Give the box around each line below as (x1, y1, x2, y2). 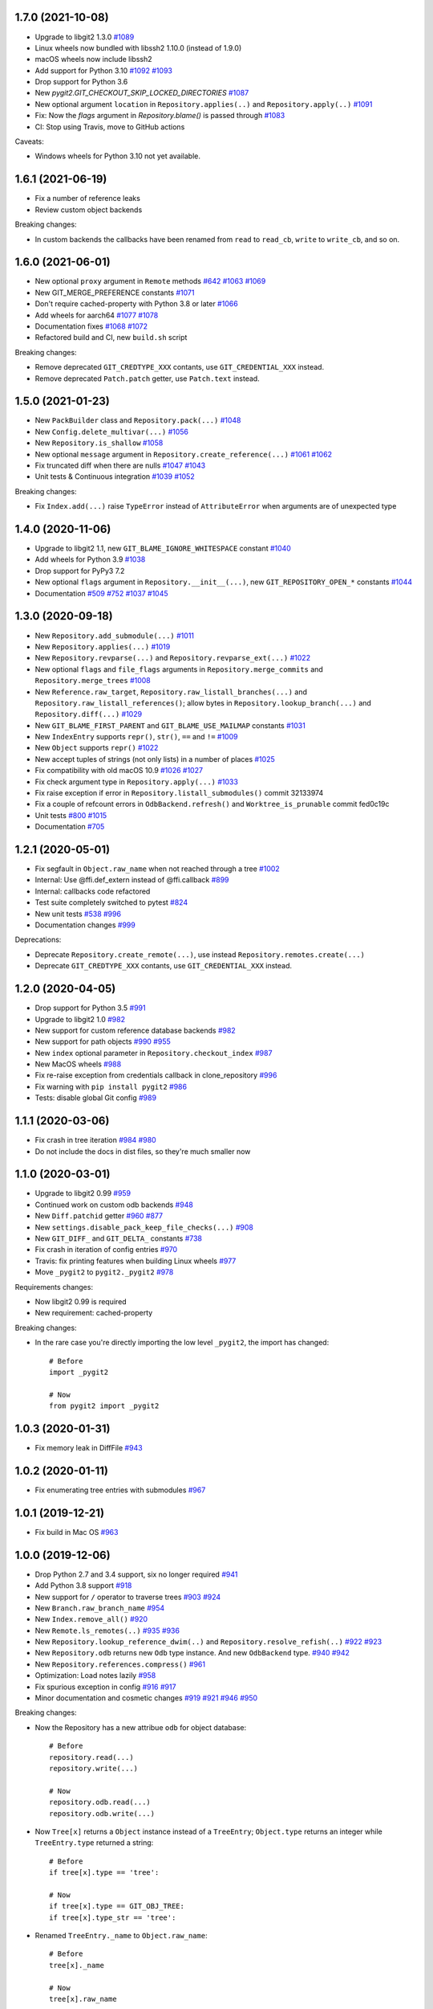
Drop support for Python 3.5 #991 (34, 1003, 146, 1013)
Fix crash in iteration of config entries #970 (34, 1245, 178, 1254)
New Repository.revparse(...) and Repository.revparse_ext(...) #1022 (34, 653, 311, 663)
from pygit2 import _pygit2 (49, 1401, 160, 1410)
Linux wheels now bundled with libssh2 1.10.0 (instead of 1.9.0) (34, 43, 242, 52)
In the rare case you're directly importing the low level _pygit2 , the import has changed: (34, 1338, 330, 1348)
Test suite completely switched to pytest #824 (34, 898, 188, 907)
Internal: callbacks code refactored (34, 886, 151, 896)
